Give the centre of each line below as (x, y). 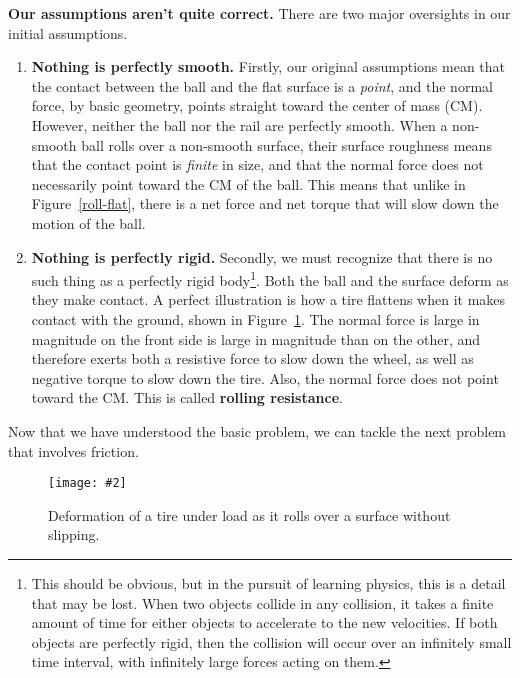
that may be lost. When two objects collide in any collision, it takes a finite (262, 602)
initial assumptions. (68, 32)
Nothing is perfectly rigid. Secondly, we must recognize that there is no (262, 256)
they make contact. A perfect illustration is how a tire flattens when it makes (268, 299)
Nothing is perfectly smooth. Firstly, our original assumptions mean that (268, 66)
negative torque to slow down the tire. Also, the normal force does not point (265, 377)
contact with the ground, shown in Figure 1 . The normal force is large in (255, 318)
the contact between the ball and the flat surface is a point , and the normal (262, 85)
